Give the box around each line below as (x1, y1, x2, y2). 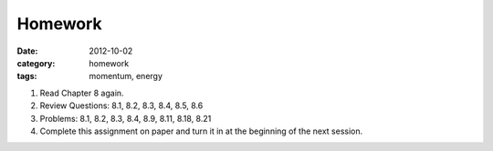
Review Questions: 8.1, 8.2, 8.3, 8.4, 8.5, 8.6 (39, 100, 204, 111)
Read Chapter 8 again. (39, 87, 124, 98)
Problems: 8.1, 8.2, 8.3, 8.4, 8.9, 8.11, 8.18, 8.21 (39, 113, 212, 124)
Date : (16, 45, 38, 56)
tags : (16, 71, 37, 82)
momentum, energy (89, 71, 163, 82)
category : (16, 57, 56, 68)
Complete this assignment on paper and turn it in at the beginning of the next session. (39, 126, 363, 136)
